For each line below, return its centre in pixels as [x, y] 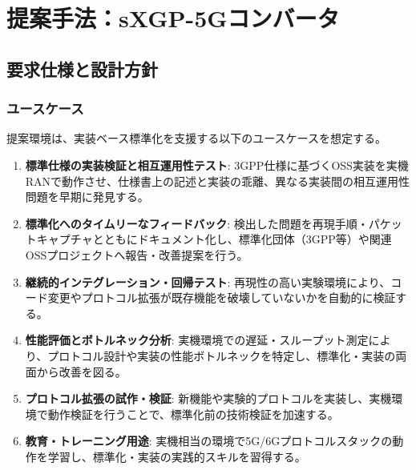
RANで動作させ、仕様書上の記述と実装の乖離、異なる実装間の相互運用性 [218, 181]
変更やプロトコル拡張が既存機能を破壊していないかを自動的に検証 [222, 297]
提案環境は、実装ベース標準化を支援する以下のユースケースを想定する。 [196, 138]
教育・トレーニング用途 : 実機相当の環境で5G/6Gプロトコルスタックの [209, 441]
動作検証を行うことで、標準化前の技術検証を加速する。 [193, 414]
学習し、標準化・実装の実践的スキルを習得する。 [177, 456]
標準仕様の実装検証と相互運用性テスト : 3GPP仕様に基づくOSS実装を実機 [217, 165]
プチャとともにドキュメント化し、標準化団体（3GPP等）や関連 [225, 239]
